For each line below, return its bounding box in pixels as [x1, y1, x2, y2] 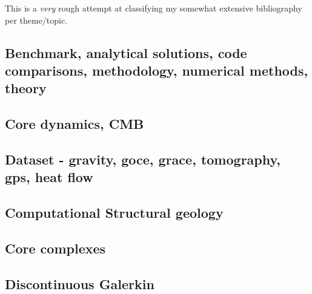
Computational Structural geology [5, 203, 224, 222]
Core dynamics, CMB [5, 114, 144, 133]
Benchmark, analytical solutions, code [5, 43, 247, 62]
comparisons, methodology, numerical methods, [5, 60, 308, 79]
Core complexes [5, 238, 106, 257]
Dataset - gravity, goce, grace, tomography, [5, 149, 280, 168]
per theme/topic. [5, 13, 68, 26]
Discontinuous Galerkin [5, 274, 154, 293]
